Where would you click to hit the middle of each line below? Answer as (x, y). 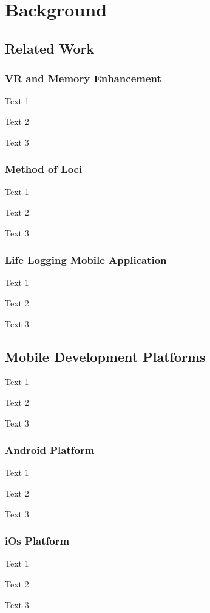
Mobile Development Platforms (105, 356)
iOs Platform (37, 541)
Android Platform (50, 450)
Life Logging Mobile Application (86, 260)
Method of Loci (44, 169)
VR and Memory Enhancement (83, 78)
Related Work (50, 48)
